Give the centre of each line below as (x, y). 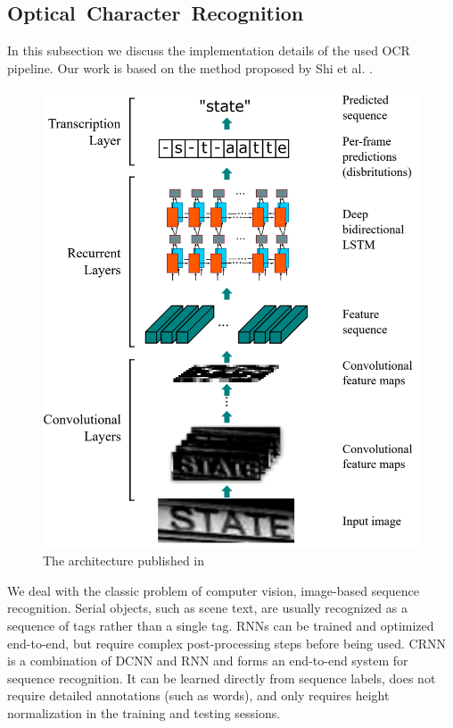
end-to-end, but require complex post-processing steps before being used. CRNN (226, 643)
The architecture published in (124, 561)
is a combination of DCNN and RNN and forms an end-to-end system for (208, 661)
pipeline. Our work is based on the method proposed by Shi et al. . (190, 67)
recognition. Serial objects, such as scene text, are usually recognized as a (207, 608)
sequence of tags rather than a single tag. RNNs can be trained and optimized (221, 625)
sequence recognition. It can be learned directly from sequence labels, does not (222, 678)
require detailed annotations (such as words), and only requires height (198, 695)
